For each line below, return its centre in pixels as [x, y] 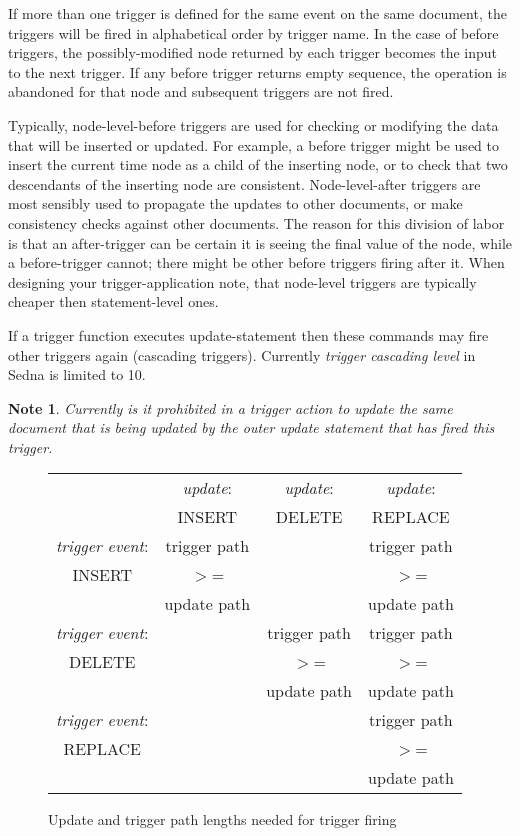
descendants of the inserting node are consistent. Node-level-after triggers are [244, 183]
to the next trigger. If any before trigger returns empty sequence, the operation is [257, 71]
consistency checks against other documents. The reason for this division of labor [256, 222]
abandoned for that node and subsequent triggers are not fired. [201, 91]
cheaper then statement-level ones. [113, 301]
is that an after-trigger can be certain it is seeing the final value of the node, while [260, 242]
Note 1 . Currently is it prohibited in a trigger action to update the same [230, 407]
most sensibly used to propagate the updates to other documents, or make [235, 203]
